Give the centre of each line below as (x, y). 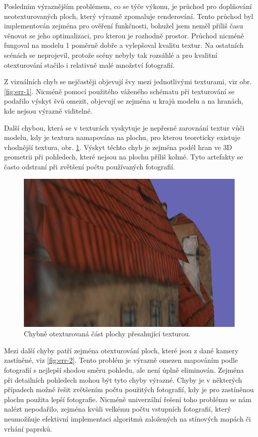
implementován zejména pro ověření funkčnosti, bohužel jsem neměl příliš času (124, 26)
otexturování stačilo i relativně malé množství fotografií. (89, 65)
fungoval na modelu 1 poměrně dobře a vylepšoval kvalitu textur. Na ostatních (124, 45)
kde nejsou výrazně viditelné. (48, 110)
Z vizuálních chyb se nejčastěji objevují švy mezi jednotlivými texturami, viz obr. (128, 81)
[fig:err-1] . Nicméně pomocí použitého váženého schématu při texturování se (119, 91)
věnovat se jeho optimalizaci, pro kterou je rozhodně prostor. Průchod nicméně (124, 35)
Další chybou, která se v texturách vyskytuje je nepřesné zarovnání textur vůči (124, 127)
